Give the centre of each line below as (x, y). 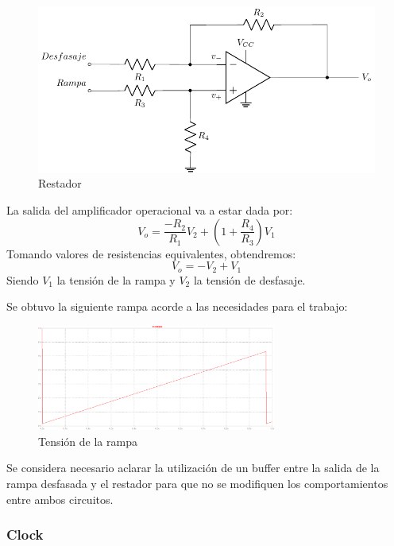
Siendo (23, 279)
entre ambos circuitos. (60, 499)
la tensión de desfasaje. (249, 279)
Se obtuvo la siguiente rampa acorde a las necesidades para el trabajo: (177, 306)
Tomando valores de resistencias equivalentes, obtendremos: (151, 253)
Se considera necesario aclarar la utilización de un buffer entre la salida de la (193, 468)
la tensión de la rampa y (116, 279)
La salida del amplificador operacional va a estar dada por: (150, 210)
